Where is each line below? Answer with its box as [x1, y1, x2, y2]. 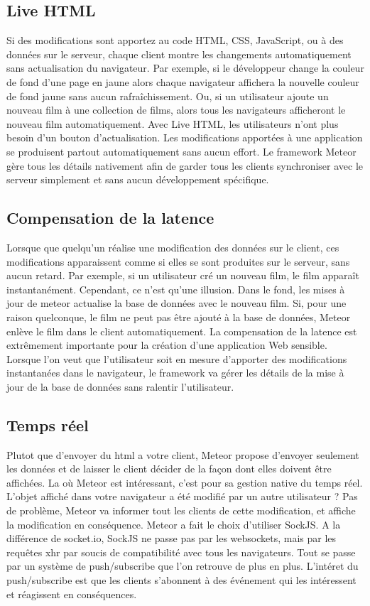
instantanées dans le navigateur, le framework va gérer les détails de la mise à [6, 365, 344, 380]
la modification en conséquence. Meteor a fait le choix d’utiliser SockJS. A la [6, 516, 341, 531]
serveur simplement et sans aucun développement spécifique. [6, 172, 269, 187]
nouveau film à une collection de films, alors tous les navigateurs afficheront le [6, 102, 346, 117]
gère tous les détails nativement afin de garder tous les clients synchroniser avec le [6, 158, 364, 173]
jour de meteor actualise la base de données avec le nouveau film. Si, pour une [6, 296, 347, 310]
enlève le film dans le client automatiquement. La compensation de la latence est [6, 323, 357, 338]
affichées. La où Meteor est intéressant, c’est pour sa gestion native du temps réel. [6, 475, 363, 489]
